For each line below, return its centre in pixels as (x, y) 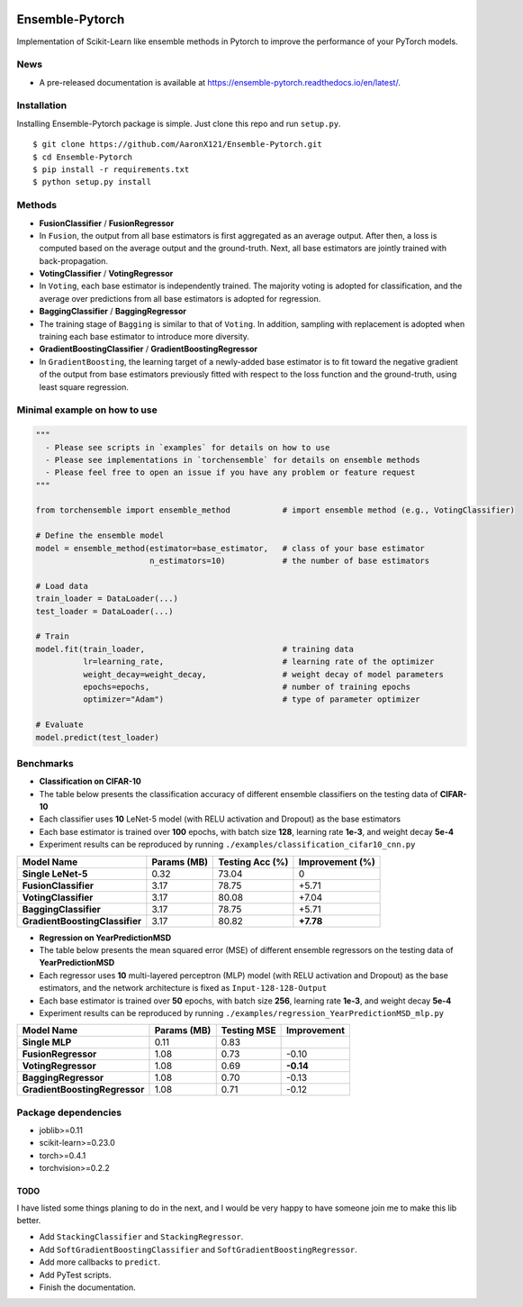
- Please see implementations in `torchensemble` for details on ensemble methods (233, 460)
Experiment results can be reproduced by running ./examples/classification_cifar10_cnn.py (227, 844)
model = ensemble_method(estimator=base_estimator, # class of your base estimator (230, 548)
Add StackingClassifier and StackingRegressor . (141, 1237)
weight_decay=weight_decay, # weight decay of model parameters (263, 674)
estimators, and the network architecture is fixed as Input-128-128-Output (183, 988)
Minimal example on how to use (87, 410)
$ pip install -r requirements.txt (111, 169)
